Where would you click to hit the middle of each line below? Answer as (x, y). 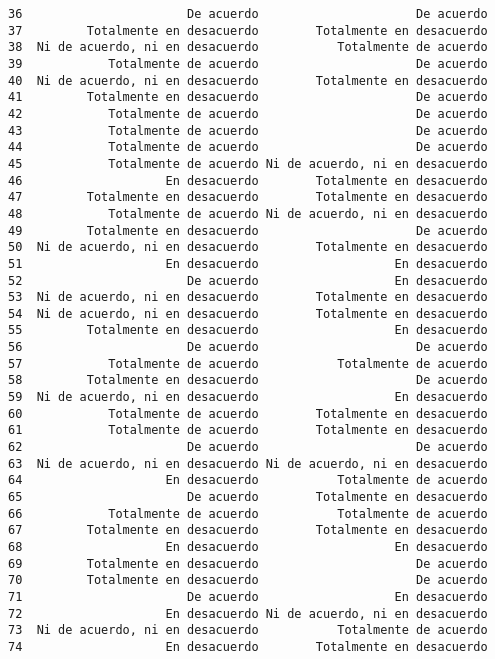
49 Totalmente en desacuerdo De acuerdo (248, 230)
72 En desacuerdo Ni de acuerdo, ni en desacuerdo (248, 613)
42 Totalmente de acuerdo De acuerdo (248, 113)
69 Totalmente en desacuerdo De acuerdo (248, 563)
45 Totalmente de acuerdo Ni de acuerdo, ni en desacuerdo (248, 163)
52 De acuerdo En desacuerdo (248, 280)
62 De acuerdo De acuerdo (248, 447)
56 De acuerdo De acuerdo (248, 347)
